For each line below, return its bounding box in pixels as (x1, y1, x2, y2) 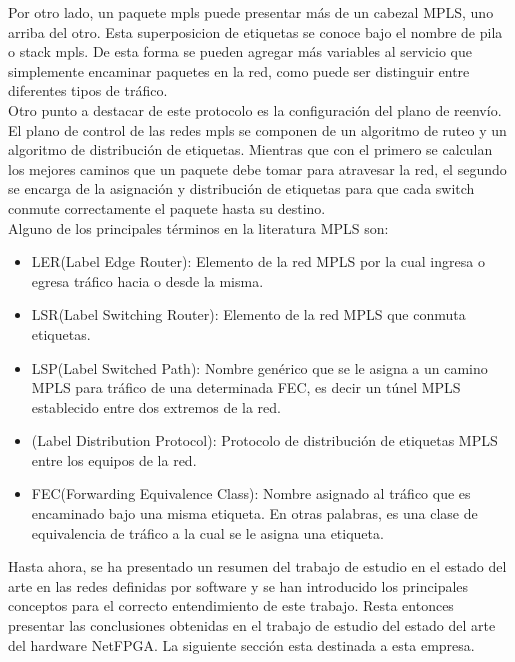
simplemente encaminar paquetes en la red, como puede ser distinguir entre (8, 60, 470, 81)
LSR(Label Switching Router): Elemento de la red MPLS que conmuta (31, 304, 466, 325)
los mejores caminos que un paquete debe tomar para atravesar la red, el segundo (8, 158, 507, 179)
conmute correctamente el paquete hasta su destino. (8, 197, 326, 218)
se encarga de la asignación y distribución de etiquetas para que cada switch (8, 178, 475, 199)
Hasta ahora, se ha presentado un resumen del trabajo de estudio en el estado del (8, 556, 507, 577)
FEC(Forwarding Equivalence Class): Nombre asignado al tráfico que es (31, 483, 471, 504)
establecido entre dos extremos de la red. (31, 396, 281, 417)
